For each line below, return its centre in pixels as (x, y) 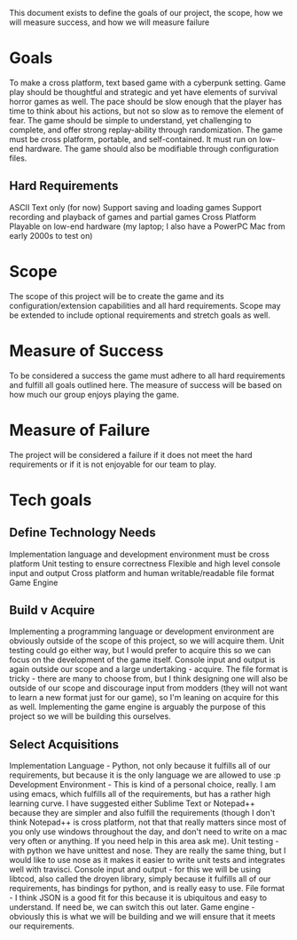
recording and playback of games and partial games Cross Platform (133, 217)
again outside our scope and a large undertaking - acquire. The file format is (148, 669)
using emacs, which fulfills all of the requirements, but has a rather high (140, 794)
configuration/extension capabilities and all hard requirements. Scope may (145, 305)
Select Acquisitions (64, 744)
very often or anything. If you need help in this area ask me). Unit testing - (144, 841)
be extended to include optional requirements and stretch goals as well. (140, 315)
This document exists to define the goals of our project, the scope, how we (146, 13)
